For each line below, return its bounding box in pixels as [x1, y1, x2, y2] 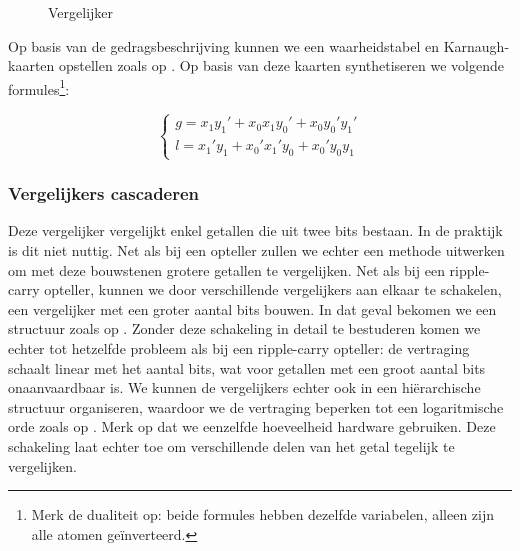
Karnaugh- [443, 35, 510, 56]
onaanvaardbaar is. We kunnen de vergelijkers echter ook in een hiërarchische [8, 377, 481, 398]
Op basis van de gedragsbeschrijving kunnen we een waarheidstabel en [8, 35, 440, 56]
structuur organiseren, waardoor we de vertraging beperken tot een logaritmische [8, 396, 504, 417]
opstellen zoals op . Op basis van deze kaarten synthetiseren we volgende [58, 55, 504, 76]
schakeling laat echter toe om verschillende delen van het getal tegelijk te [8, 435, 455, 456]
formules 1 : [8, 75, 70, 99]
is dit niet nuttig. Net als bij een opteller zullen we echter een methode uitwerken [8, 240, 505, 260]
